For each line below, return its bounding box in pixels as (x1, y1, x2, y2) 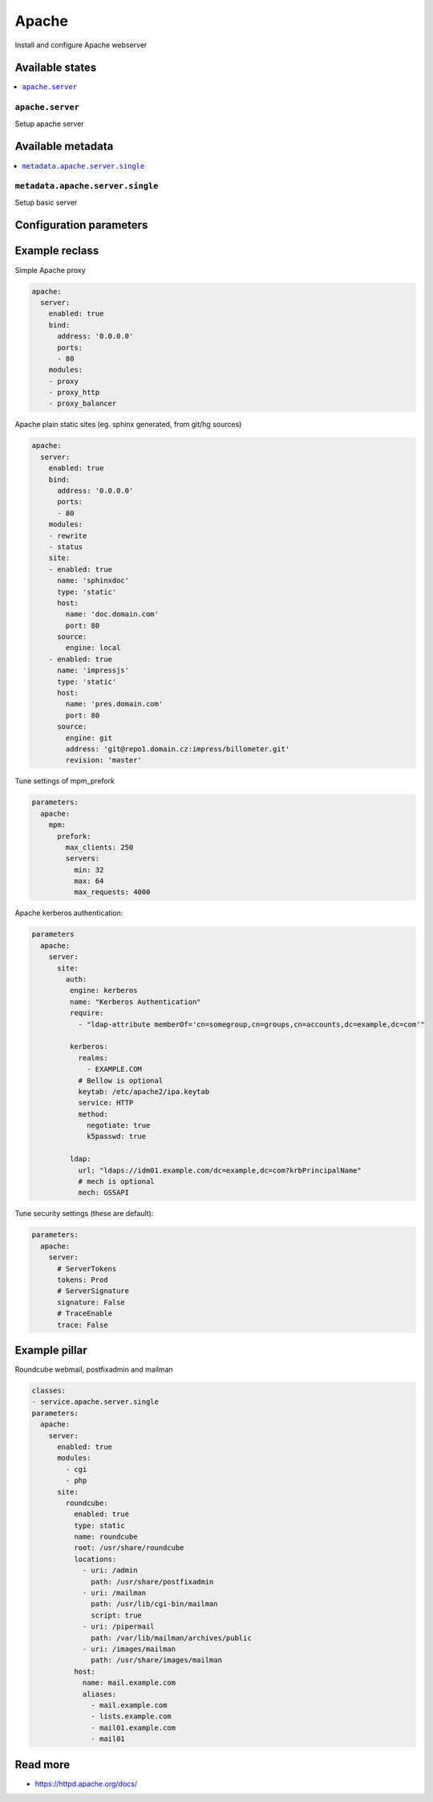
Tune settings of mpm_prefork (14, 776, 115, 786)
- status (48, 542, 83, 551)
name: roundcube (73, 1532, 138, 1541)
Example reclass (14, 244, 99, 258)
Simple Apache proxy (14, 265, 86, 275)
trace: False (57, 1320, 108, 1329)
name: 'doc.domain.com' (65, 610, 160, 619)
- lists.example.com (91, 1712, 172, 1721)
